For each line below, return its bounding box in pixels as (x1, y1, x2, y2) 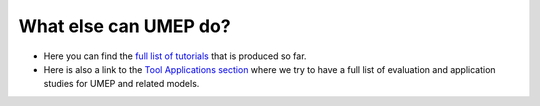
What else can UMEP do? (18, 15, 231, 37)
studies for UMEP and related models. (43, 78, 200, 90)
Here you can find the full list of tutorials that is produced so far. (43, 50, 307, 62)
